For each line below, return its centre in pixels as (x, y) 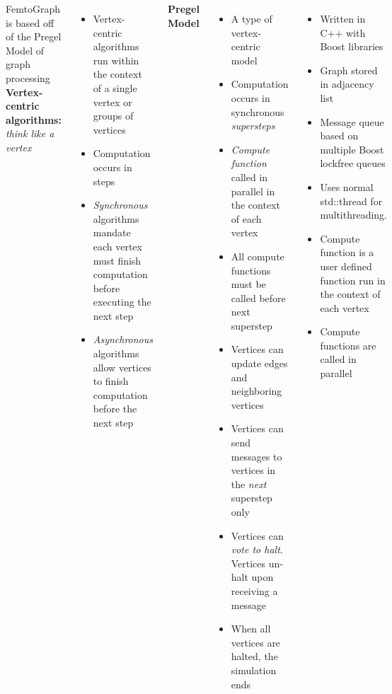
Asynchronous (123, 339)
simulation (254, 670)
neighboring (256, 391)
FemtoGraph (33, 8)
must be (248, 284)
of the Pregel (34, 36)
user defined (346, 266)
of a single (115, 87)
